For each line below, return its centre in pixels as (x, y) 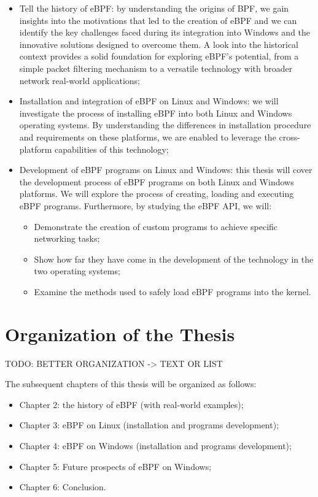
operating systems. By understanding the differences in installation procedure (165, 125)
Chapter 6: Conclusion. (63, 487)
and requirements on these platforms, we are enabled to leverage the (148, 137)
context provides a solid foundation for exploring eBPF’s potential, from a (159, 56)
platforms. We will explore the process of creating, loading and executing (157, 194)
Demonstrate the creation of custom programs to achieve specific (156, 226)
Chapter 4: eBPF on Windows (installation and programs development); (155, 445)
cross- (289, 137)
